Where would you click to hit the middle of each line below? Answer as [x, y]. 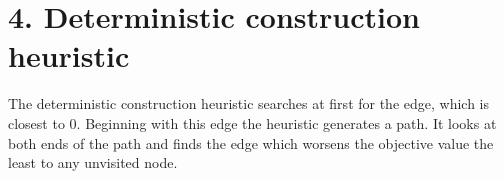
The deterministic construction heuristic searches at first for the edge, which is [249, 103]
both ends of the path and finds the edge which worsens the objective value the [251, 142]
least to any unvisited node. [93, 162]
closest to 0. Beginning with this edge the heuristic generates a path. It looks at [252, 122]
